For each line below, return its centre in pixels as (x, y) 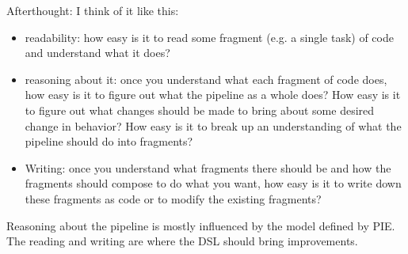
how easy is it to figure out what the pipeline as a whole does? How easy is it (213, 95)
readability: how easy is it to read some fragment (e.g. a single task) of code (209, 37)
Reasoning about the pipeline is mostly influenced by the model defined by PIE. (201, 225)
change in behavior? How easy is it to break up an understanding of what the (213, 125)
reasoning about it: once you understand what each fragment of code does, (206, 79)
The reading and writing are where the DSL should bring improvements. (182, 241)
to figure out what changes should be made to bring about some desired (200, 110)
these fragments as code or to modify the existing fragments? (173, 198)
